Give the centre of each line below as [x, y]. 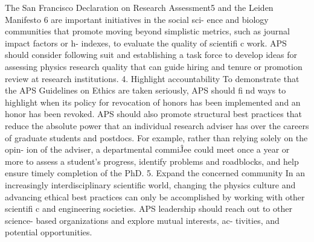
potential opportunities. [49, 232]
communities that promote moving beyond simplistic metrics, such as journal [147, 31]
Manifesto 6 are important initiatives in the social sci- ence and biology [137, 19]
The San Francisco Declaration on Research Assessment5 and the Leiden [139, 7]
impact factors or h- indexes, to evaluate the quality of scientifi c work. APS [146, 43]
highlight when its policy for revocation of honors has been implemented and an [153, 102]
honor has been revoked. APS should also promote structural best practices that [154, 114]
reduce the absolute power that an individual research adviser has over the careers [157, 125]
